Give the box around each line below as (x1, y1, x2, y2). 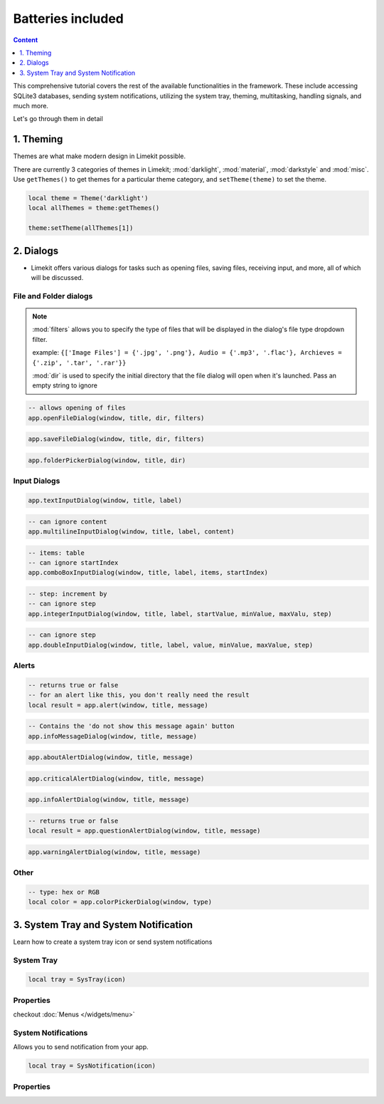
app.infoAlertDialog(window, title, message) (28, 796, 190, 804)
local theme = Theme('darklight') (28, 194, 149, 202)
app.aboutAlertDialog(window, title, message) (28, 754, 193, 761)
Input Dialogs (13, 476, 60, 486)
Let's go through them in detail (13, 115, 103, 123)
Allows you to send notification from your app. (13, 1043, 149, 1051)
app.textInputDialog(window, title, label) (28, 496, 183, 504)
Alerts (13, 661, 36, 670)
